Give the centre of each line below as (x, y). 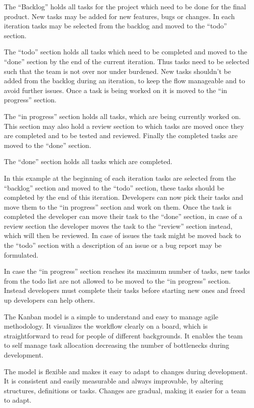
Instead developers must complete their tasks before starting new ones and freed (125, 290)
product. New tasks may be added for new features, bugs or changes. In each (119, 16)
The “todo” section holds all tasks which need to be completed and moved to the (126, 52)
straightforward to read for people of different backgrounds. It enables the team (124, 335)
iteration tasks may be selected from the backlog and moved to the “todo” (115, 26)
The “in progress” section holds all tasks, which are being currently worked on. (122, 116)
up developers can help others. (50, 300)
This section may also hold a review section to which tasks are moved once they (124, 126)
